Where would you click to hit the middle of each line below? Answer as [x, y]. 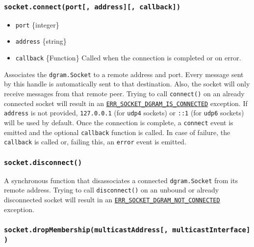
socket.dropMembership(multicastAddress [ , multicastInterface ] [127, 230]
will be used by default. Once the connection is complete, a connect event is [119, 122]
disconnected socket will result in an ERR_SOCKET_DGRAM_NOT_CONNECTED [112, 200]
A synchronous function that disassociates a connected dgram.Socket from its [121, 180]
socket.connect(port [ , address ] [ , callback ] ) [92, 7]
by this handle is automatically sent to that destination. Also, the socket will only [127, 84]
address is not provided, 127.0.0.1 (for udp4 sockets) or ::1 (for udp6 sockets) [124, 113]
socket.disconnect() [43, 162]
